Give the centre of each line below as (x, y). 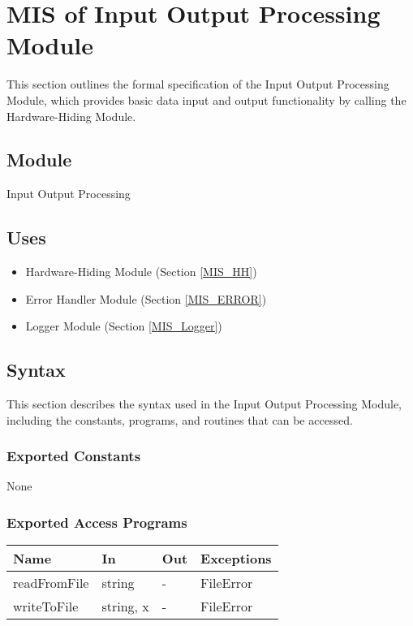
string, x (125, 607)
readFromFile (51, 583)
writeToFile (46, 607)
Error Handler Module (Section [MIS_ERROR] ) (146, 298)
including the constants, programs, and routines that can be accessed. (180, 419)
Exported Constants (74, 456)
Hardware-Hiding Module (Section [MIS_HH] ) (141, 272)
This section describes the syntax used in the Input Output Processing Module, (204, 404)
